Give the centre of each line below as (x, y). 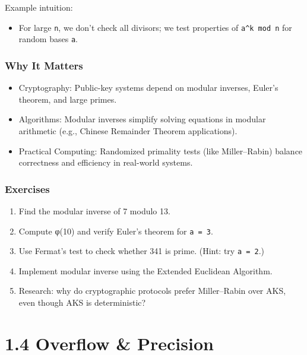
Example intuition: (39, 7)
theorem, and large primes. (68, 99)
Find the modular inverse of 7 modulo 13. (94, 210)
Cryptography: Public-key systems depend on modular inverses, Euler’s (148, 88)
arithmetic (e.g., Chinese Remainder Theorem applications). (128, 130)
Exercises (27, 188)
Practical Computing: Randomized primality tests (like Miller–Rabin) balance (161, 150)
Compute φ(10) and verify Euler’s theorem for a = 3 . (116, 231)
